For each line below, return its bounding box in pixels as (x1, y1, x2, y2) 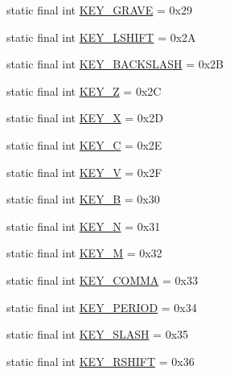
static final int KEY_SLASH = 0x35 (6, 326, 189, 343)
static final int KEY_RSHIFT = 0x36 (6, 352, 195, 369)
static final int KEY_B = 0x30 (6, 191, 160, 208)
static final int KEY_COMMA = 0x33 (6, 271, 198, 288)
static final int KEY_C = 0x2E (6, 136, 162, 153)
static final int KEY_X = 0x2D (6, 109, 163, 126)
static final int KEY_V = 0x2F (6, 163, 162, 180)
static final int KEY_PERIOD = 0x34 (6, 298, 197, 315)
